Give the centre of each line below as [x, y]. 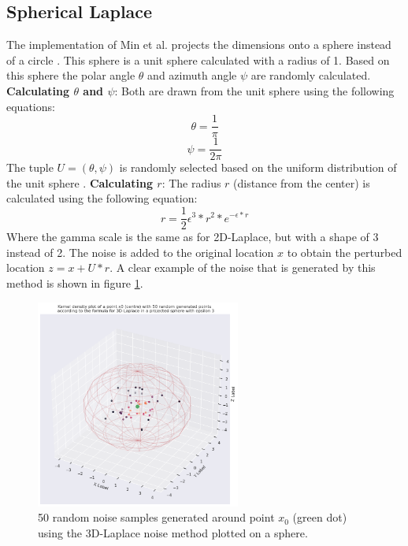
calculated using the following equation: [102, 198]
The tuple [30, 167]
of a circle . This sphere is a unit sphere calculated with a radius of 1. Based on [198, 59]
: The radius [191, 182]
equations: [31, 106]
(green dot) [320, 517]
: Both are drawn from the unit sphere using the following [254, 90]
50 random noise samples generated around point [156, 517]
